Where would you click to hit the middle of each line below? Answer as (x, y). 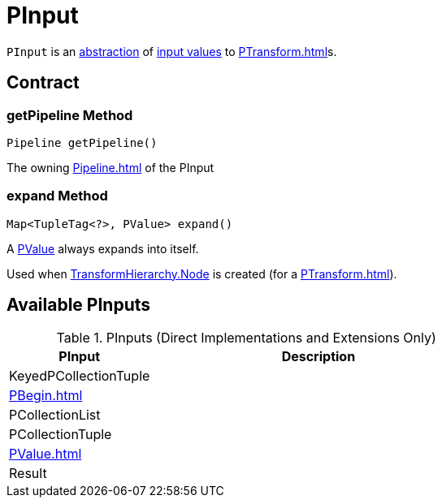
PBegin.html (46, 395)
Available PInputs (79, 305)
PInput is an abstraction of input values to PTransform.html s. (172, 51)
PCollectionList (55, 414)
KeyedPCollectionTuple (80, 375)
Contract (43, 83)
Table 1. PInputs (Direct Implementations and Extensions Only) (246, 337)
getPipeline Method (70, 115)
